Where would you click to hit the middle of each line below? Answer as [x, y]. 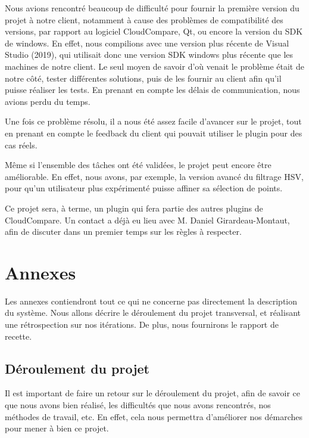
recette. [18, 336]
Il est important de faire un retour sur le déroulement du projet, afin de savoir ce [152, 393]
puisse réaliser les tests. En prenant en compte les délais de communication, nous [152, 90]
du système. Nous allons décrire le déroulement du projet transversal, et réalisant [153, 313]
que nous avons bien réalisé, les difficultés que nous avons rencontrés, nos [138, 404]
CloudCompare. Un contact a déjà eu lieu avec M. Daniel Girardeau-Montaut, [147, 220]
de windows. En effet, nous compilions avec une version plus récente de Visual [147, 43]
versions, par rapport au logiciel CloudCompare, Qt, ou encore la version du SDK [154, 31]
